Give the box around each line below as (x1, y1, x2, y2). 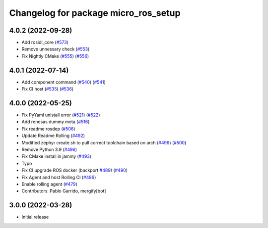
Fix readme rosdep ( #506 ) (21, 126, 75, 132)
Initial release (21, 214, 49, 220)
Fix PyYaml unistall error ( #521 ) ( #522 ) (21, 112, 100, 118)
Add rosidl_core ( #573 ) (21, 40, 69, 46)
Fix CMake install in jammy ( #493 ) (21, 153, 92, 159)
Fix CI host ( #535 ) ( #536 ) (21, 86, 74, 92)
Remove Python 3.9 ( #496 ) (21, 146, 77, 152)
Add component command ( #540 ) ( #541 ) (21, 79, 106, 85)
